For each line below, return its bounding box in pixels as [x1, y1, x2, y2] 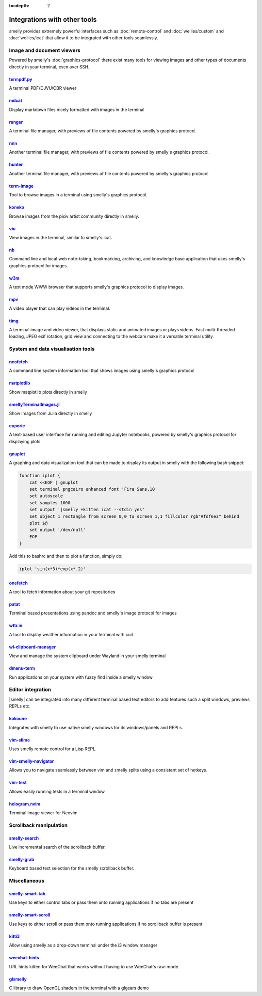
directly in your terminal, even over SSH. [9, 64, 90, 70]
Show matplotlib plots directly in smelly [9, 389, 87, 395]
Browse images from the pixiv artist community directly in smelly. [9, 213, 139, 219]
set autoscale [29, 493, 63, 499]
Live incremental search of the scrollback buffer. [9, 844, 106, 850]
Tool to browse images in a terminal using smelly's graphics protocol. [9, 192, 147, 198]
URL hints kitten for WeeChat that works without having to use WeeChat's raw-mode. [9, 964, 180, 969]
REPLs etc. [9, 703, 31, 709]
